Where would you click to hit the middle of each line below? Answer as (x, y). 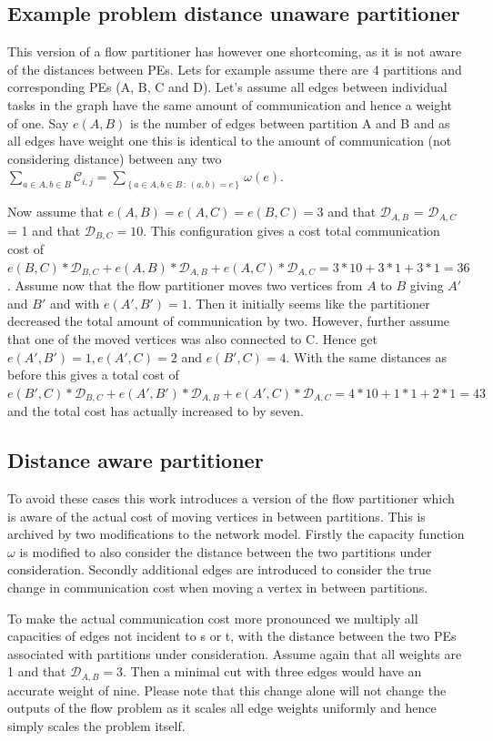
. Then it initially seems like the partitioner (309, 303)
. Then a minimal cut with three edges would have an (272, 671)
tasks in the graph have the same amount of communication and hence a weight (230, 104)
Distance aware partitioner (136, 460)
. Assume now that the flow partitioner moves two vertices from (185, 285)
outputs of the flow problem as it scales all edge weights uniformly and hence (222, 708)
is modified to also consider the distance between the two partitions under (226, 551)
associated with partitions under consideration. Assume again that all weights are (235, 653)
